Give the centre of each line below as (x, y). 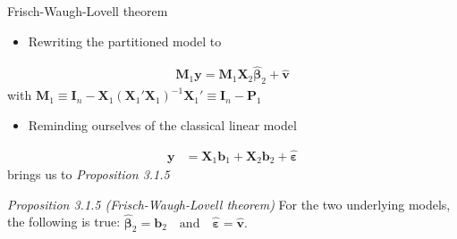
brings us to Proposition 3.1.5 (89, 174)
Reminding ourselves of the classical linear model (162, 124)
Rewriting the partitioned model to (125, 41)
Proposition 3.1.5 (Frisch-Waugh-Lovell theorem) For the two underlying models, (229, 204)
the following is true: (64, 222)
